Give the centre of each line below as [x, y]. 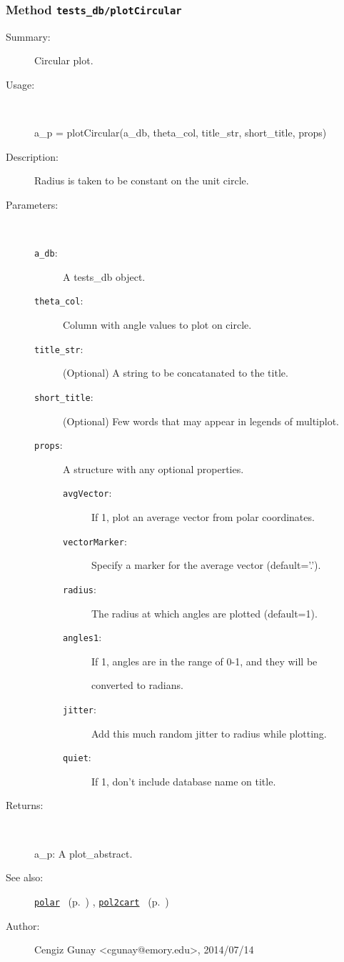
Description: [32, 156]
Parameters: [32, 204]
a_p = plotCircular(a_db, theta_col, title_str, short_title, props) [181, 133]
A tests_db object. [104, 276]
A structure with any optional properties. [153, 468]
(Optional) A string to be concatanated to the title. [176, 373]
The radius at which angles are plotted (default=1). [204, 613]
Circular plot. [64, 60]
